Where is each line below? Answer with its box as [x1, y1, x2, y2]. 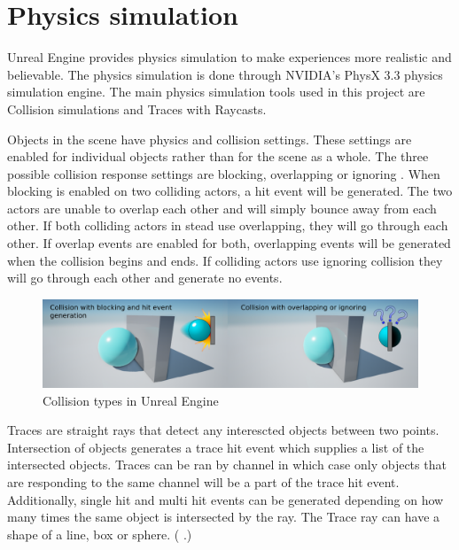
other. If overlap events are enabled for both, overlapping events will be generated [7, 234, 451, 252]
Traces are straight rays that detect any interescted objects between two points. [7, 421, 440, 439]
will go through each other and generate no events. [7, 268, 283, 287]
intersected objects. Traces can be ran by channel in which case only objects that [7, 455, 447, 474]
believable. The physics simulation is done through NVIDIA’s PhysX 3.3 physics [7, 65, 443, 83]
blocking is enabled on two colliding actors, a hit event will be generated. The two [7, 182, 453, 200]
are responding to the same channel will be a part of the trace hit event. [7, 473, 400, 492]
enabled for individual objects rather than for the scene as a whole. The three [7, 147, 429, 166]
